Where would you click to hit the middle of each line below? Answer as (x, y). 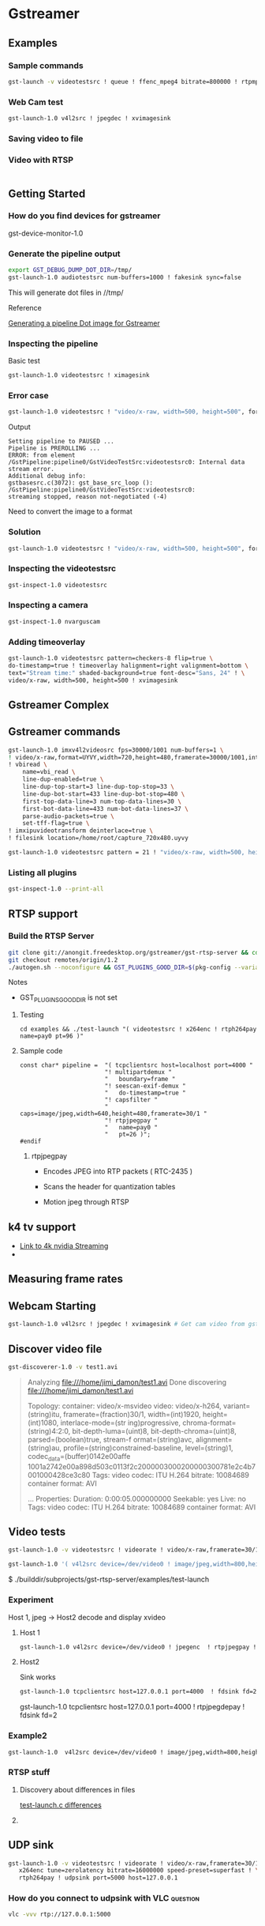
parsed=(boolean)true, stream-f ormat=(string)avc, (111, 1439)
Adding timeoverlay (47, 642)
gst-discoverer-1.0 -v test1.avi (63, 1367)
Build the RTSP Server (51, 936)
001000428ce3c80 (59, 1475)
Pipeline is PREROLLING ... (54, 449)
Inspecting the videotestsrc (62, 568)
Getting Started (47, 193)
